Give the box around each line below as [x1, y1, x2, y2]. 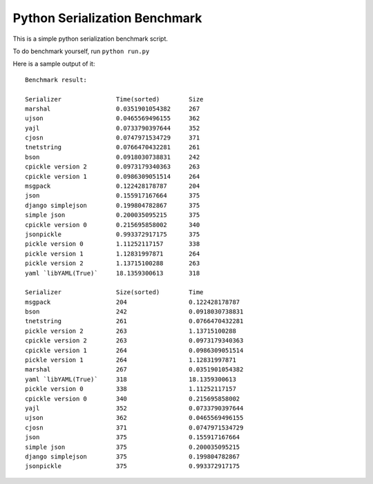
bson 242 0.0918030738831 [25, 308, 244, 316]
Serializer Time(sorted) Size [25, 95, 204, 103]
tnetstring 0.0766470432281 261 [25, 144, 200, 151]
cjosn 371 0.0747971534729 [25, 423, 244, 432]
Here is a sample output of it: [12, 59, 95, 68]
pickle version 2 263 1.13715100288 [25, 327, 236, 335]
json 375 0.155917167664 [25, 434, 240, 441]
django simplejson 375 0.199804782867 [25, 452, 240, 461]
